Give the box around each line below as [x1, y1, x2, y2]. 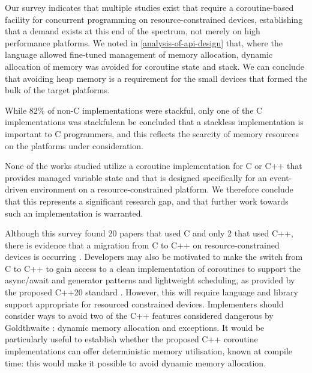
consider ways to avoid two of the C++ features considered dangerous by [5, 309, 274, 322]
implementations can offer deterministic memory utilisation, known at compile [5, 345, 293, 357]
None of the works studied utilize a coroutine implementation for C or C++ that [5, 159, 302, 172]
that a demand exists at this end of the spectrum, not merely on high [5, 25, 260, 37]
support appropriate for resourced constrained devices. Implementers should [5, 297, 284, 310]
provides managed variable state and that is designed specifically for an [5, 171, 267, 183]
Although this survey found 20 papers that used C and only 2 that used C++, [5, 227, 293, 239]
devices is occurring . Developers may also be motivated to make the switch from [5, 250, 303, 263]
